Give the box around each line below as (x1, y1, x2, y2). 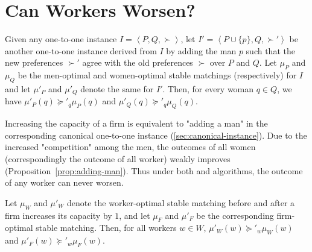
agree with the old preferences (82, 56, 193, 69)
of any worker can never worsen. (5, 176, 124, 189)
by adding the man (166, 44, 237, 57)
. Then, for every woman (162, 82, 254, 95)
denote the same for (80, 82, 154, 95)
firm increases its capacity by (5, 209, 112, 221)
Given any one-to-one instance (5, 33, 117, 45)
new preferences (5, 56, 63, 69)
